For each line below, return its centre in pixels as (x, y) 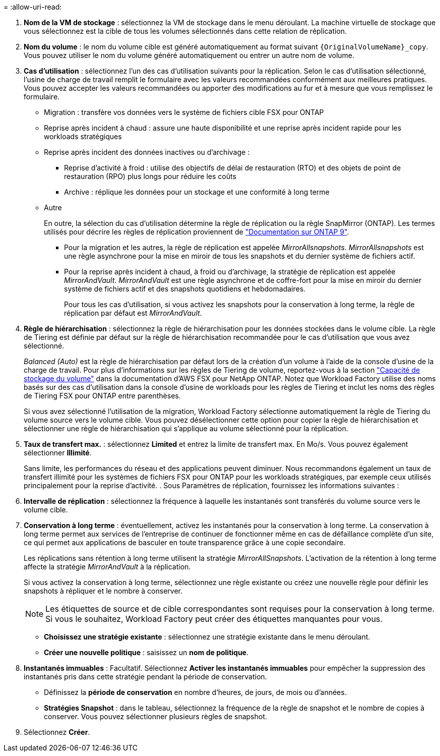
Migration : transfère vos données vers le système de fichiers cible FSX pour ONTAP (184, 112)
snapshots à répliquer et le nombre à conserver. (103, 591)
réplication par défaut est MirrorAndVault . (133, 313)
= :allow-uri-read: (33, 7)
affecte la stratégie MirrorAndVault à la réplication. (107, 567)
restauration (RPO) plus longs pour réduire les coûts (150, 176)
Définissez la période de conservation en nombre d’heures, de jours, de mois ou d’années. (195, 692)
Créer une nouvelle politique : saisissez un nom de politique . (146, 652)
